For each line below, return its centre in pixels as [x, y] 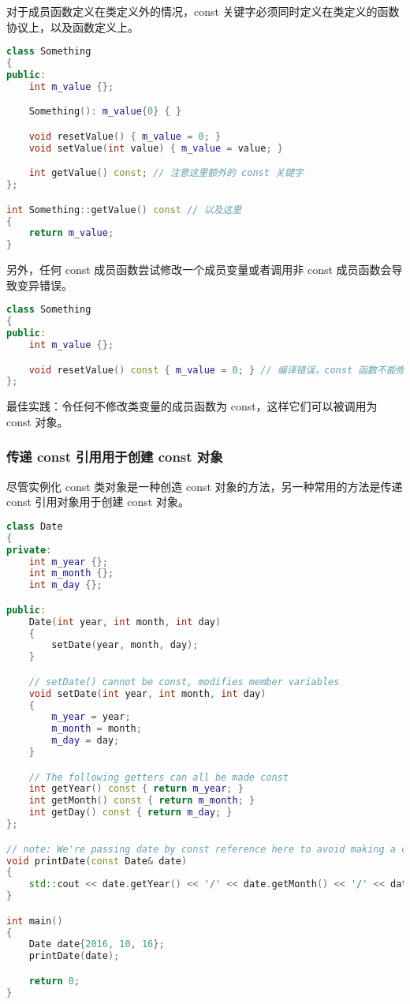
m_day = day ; [86, 741]
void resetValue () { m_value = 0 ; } [125, 136]
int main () [35, 921]
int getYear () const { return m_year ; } [136, 789]
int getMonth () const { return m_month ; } [142, 801]
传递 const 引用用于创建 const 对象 [115, 457]
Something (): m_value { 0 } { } [105, 112]
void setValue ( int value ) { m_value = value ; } [156, 148]
